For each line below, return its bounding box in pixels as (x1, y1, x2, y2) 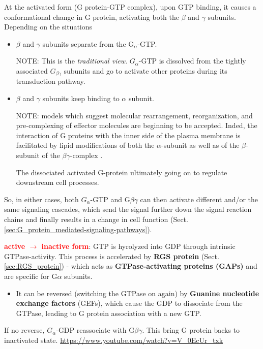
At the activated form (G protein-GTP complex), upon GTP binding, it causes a (4, 2, 256, 12)
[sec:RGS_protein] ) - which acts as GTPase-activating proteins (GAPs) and (4, 261, 257, 271)
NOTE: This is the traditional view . (16, 55, 128, 66)
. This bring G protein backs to (142, 325, 240, 335)
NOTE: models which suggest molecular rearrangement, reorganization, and (16, 110, 253, 120)
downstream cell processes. (16, 177, 99, 187)
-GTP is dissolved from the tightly (138, 55, 246, 66)
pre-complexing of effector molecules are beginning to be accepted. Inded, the (16, 120, 257, 131)
